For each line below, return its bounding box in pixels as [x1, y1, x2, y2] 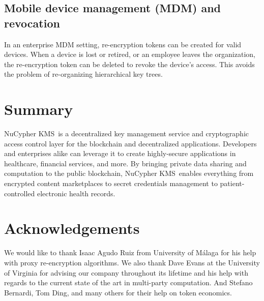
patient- [220, 178, 245, 189]
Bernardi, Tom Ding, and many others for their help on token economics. [4, 287, 232, 297]
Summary [4, 99, 73, 119]
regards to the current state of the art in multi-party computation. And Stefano [4, 277, 253, 288]
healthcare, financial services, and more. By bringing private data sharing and [4, 158, 247, 168]
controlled [4, 188, 35, 198]
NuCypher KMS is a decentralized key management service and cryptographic [4, 128, 249, 139]
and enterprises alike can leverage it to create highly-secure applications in [4, 148, 236, 159]
